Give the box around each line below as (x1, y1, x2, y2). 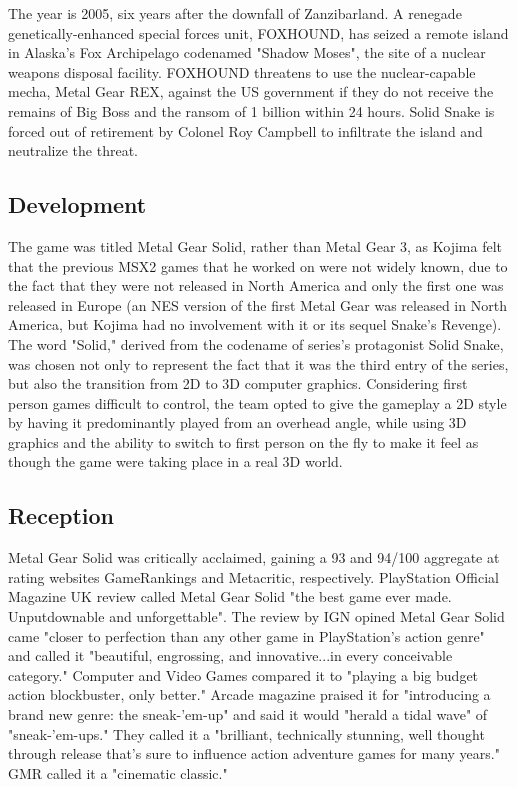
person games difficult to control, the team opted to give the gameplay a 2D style (8, 392, 507, 413)
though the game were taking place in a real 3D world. (8, 451, 343, 472)
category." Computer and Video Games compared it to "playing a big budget (8, 664, 479, 685)
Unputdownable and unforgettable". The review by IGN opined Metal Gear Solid (8, 606, 505, 627)
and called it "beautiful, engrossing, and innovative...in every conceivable (8, 645, 453, 666)
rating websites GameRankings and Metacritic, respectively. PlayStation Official (8, 566, 499, 587)
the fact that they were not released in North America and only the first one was (8, 275, 504, 296)
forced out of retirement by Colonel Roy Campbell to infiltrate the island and (8, 120, 483, 141)
